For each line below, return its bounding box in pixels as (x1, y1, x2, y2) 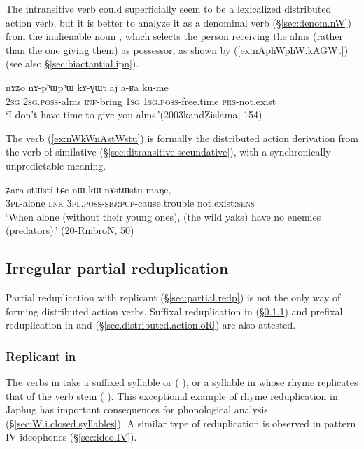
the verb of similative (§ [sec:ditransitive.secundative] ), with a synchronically (6, 144, 331, 159)
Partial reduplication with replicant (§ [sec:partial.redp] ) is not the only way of (6, 290, 341, 305)
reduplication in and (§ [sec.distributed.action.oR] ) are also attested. (6, 317, 296, 332)
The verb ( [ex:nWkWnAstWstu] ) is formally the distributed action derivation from (6, 130, 358, 145)
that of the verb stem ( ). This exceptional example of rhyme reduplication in (6, 388, 338, 403)
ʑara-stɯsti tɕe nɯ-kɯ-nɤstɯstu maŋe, (6, 181, 171, 196)
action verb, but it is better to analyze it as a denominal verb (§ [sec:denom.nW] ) (6, 15, 352, 29)
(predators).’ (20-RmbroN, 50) (6, 223, 134, 237)
